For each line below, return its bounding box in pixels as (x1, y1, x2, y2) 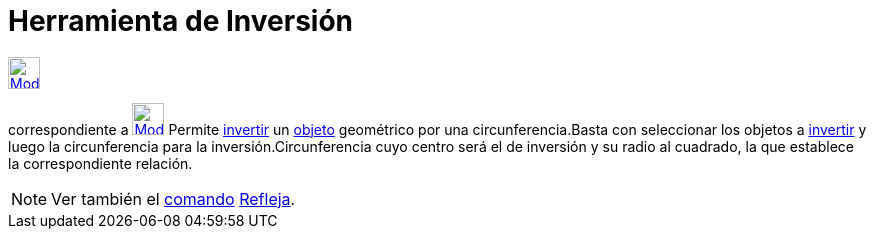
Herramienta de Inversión (8, 4, 354, 38)
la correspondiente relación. (8, 154, 193, 172)
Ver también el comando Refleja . (51, 188, 296, 209)
